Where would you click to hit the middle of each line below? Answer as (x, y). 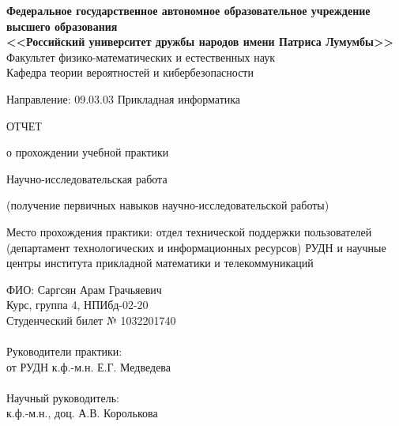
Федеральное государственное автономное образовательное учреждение (188, 10)
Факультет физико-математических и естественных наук (141, 57)
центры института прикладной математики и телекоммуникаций (160, 263)
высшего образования (62, 26)
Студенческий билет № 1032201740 (91, 320)
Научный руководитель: (63, 397)
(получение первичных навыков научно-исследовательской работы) (168, 205)
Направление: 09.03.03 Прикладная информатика (124, 98)
